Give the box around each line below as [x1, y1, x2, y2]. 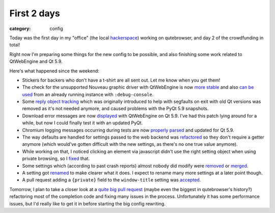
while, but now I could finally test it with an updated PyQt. [22, 120, 143, 126]
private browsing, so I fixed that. [22, 155, 90, 162]
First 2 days [9, 8, 61, 19]
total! [9, 42, 20, 48]
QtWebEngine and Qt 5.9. [9, 59, 63, 65]
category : [9, 25, 31, 32]
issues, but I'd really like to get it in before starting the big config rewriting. [9, 200, 166, 206]
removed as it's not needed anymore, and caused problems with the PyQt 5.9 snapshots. [22, 105, 209, 112]
